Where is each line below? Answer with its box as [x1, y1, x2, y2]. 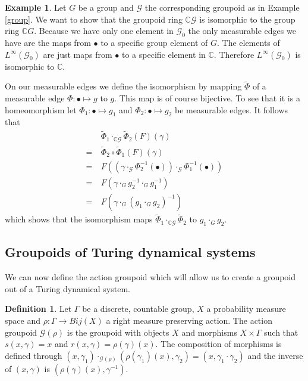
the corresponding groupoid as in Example [144, 1, 300, 13]
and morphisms [181, 326, 237, 338]
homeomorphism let [5, 103, 77, 116]
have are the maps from [5, 36, 91, 48]
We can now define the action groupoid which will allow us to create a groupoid [5, 271, 296, 283]
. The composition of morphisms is [155, 337, 282, 350]
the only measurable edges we [188, 24, 296, 37]
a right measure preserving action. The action [106, 314, 272, 327]
